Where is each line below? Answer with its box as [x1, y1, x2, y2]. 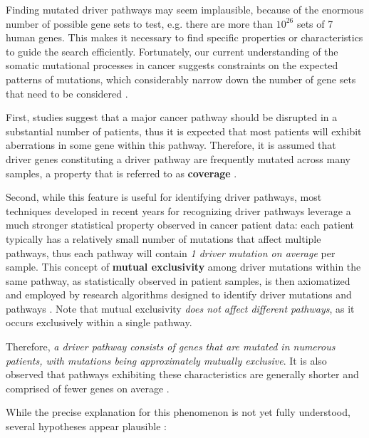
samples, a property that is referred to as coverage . [6, 165, 237, 180]
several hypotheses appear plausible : [6, 419, 167, 434]
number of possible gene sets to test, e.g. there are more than [6, 16, 273, 31]
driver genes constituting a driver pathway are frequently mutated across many [6, 151, 350, 166]
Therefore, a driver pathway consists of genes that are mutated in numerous [6, 339, 336, 354]
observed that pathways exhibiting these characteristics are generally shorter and [6, 367, 359, 382]
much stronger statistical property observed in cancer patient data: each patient [6, 217, 354, 232]
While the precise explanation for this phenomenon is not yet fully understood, [6, 405, 350, 419]
